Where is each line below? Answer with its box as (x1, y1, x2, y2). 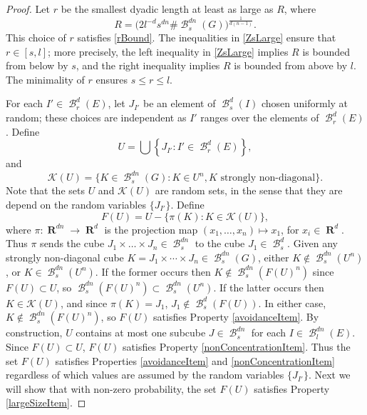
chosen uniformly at (261, 96, 348, 111)
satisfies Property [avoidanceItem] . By (153, 309, 319, 324)
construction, (6, 325, 63, 340)
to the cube (195, 236, 245, 251)
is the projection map (104, 221, 198, 236)
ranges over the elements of (200, 110, 319, 125)
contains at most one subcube (76, 325, 206, 340)
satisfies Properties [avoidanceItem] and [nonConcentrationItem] (55, 353, 335, 368)
